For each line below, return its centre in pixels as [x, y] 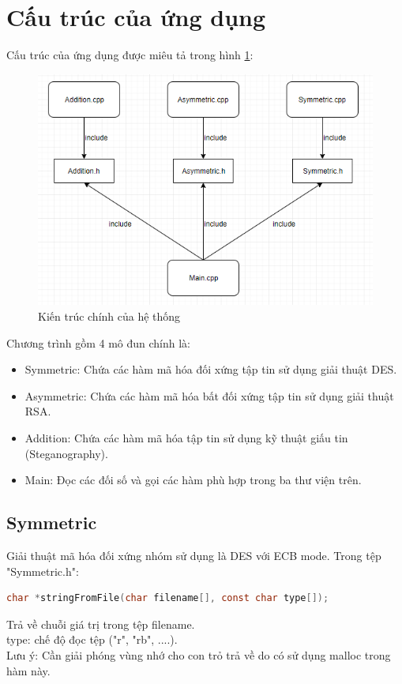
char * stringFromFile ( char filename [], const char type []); [168, 598]
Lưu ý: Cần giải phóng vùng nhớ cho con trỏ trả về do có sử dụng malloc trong [199, 654]
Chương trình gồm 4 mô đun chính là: [99, 342]
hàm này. [28, 670]
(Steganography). [66, 453]
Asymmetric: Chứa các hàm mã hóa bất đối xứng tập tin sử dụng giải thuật [209, 395]
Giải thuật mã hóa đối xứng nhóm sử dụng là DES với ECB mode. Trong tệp [194, 555]
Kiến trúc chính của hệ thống [109, 316]
